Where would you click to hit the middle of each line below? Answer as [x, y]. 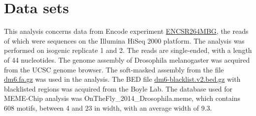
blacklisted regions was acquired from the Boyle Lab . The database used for [118, 88]
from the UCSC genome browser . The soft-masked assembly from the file [114, 69]
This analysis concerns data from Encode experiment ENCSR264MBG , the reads [126, 31]
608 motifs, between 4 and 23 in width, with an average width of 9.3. [108, 107]
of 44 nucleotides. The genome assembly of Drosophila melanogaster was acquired [127, 59]
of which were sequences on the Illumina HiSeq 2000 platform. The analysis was [124, 40]
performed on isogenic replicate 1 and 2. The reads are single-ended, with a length [128, 50]
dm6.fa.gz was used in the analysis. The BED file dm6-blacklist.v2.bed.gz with [122, 79]
